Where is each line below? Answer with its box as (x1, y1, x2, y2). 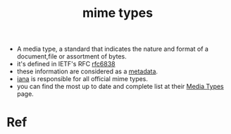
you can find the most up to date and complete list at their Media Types (16, 83, 225, 91)
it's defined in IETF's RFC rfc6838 (16, 60, 115, 68)
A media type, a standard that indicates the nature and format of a (16, 44, 209, 54)
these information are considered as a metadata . (16, 67, 158, 75)
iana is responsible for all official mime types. (16, 75, 149, 83)
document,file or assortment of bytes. (16, 52, 127, 61)
